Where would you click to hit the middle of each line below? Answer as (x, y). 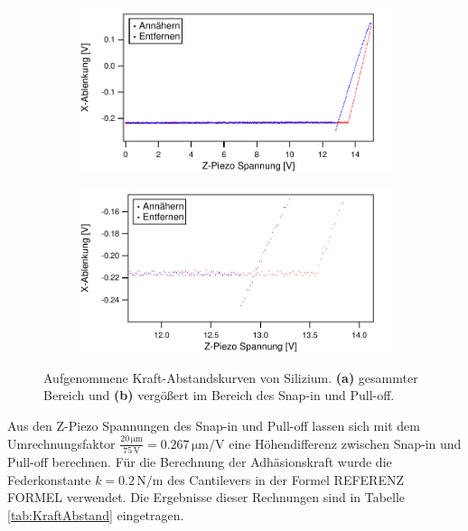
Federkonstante (49, 479)
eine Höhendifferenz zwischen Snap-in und (345, 443)
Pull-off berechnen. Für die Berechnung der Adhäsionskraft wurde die (200, 461)
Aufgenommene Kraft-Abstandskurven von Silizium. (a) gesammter (231, 377)
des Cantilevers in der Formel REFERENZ (285, 479)
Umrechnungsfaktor (61, 443)
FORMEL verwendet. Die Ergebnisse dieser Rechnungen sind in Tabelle (206, 497)
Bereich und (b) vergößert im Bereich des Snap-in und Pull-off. (219, 395)
